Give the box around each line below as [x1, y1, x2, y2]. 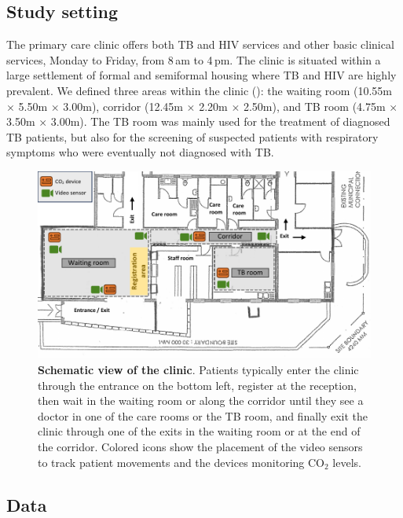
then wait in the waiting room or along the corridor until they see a [38, 392, 364, 409]
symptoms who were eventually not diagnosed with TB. [6, 144, 274, 160]
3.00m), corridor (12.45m [63, 97, 183, 114]
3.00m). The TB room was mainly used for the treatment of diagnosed [50, 113, 390, 130]
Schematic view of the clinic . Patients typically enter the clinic [38, 361, 359, 377]
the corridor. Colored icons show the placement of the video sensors [38, 438, 363, 454]
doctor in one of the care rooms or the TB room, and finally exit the [38, 407, 368, 424]
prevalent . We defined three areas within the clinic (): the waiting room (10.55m [6, 82, 393, 98]
